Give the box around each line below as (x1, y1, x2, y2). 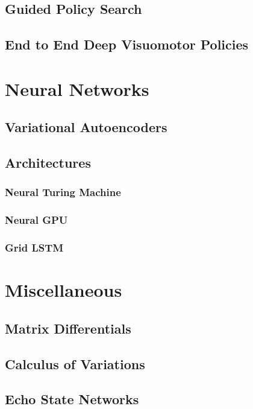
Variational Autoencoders (5, 118, 167, 136)
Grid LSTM (5, 240, 64, 255)
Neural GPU (5, 212, 68, 227)
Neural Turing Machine (5, 185, 121, 200)
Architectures (5, 153, 91, 172)
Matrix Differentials (5, 319, 131, 337)
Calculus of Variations (5, 354, 145, 373)
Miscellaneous (5, 277, 122, 302)
